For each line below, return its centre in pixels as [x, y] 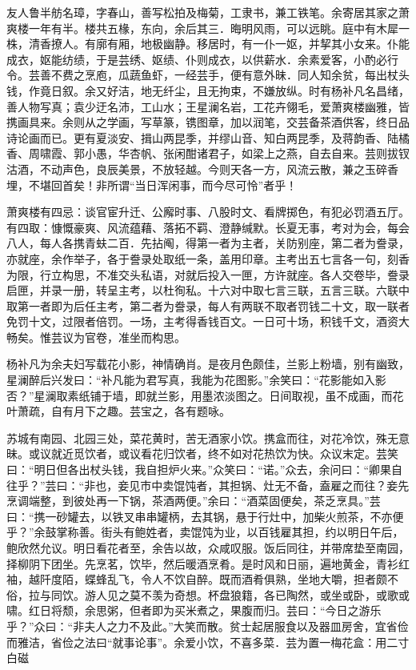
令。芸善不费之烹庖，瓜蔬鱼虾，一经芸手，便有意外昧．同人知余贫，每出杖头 [208, 75]
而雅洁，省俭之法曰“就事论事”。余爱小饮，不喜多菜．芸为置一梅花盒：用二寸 [208, 642]
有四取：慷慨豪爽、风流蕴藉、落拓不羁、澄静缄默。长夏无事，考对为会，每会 [208, 227]
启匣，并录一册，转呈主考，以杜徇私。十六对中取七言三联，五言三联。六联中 [208, 290]
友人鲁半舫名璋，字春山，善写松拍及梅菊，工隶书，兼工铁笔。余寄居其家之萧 [208, 12]
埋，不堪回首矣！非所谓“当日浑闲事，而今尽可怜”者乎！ [152, 185]
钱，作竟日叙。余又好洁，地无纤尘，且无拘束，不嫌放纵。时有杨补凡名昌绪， [208, 90]
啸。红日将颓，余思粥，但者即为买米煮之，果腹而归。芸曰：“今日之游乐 [194, 610]
